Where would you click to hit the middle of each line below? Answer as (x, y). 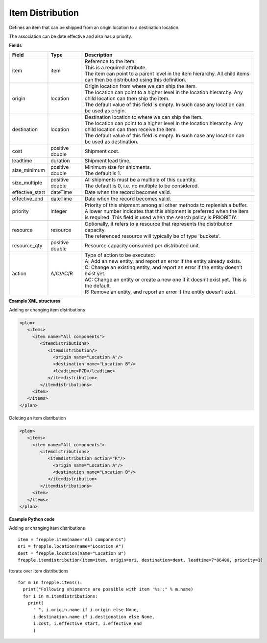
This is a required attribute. (116, 67)
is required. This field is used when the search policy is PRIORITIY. (161, 217)
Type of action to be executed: (120, 255)
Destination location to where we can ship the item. (144, 117)
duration (60, 160)
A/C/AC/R (62, 273)
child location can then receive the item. (131, 129)
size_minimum (28, 170)
